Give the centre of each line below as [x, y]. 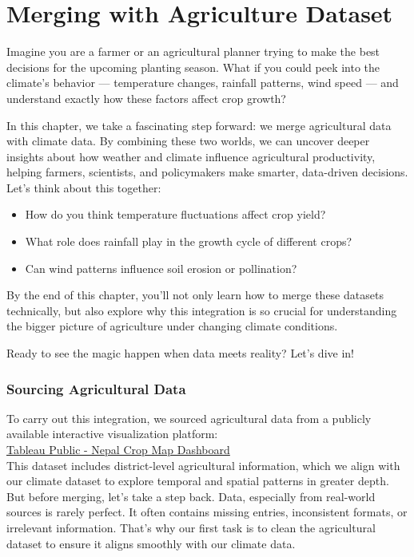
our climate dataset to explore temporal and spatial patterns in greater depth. [198, 481]
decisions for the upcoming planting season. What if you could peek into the [193, 67]
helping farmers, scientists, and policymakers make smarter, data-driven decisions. [207, 172]
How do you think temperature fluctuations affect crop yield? [175, 214]
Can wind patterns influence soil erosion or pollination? [161, 268]
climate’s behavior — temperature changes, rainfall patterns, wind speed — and [203, 83]
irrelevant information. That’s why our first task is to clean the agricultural [191, 527]
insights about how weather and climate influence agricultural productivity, [191, 156]
